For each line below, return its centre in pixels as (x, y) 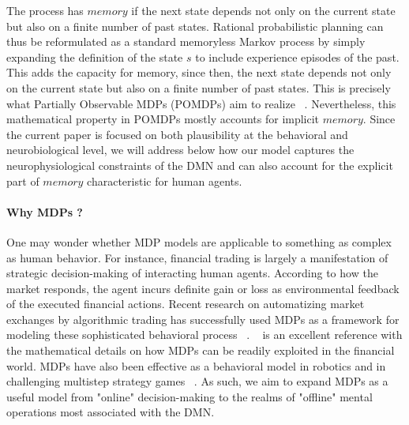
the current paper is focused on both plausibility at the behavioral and (177, 134)
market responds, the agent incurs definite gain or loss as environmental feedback (203, 288)
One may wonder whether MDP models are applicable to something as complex (199, 241)
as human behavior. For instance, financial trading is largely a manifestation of (197, 257)
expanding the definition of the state (95, 56)
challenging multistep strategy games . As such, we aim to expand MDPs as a (197, 381)
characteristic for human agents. (165, 181)
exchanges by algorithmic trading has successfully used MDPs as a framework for (203, 319)
